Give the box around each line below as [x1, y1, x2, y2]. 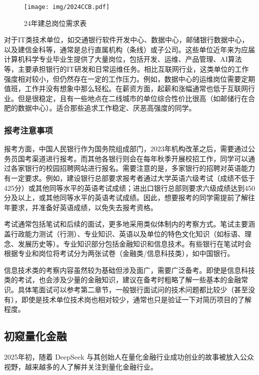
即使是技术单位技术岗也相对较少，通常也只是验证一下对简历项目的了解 [21, 294, 252, 304]
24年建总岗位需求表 [24, 17, 87, 28]
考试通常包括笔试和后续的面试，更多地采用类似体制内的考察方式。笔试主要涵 [4, 219, 255, 229]
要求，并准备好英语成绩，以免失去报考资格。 [10, 202, 157, 212]
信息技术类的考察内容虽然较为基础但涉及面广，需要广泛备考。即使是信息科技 [4, 264, 255, 275]
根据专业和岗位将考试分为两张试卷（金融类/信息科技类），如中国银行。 [4, 248, 234, 258]
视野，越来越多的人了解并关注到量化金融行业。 [4, 361, 157, 372]
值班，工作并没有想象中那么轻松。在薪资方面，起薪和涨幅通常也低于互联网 [4, 83, 248, 94]
